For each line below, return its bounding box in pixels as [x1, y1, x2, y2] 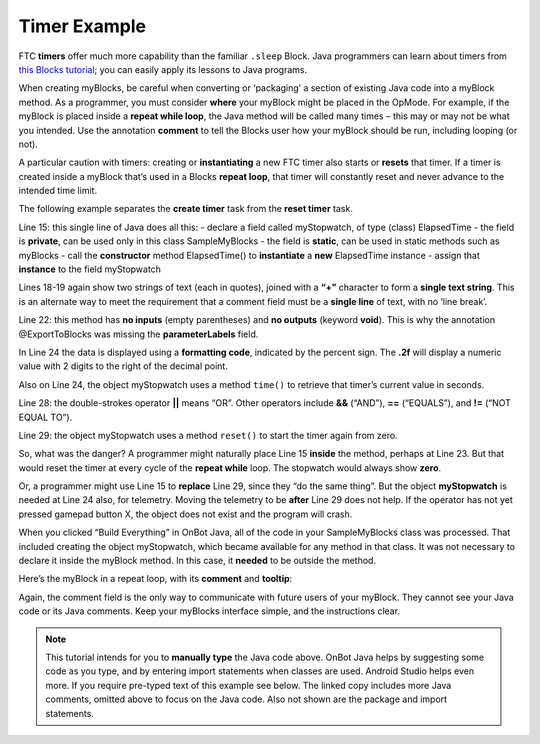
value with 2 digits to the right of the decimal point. [18, 360, 229, 372]
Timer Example [18, 15, 147, 37]
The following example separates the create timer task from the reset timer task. [18, 203, 354, 215]
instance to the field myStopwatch [18, 263, 162, 275]
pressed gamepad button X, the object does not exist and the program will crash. [18, 508, 353, 520]
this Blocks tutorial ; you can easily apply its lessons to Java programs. [18, 63, 308, 75]
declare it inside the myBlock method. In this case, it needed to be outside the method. [18, 555, 377, 567]
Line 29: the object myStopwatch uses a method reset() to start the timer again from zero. [18, 429, 399, 441]
